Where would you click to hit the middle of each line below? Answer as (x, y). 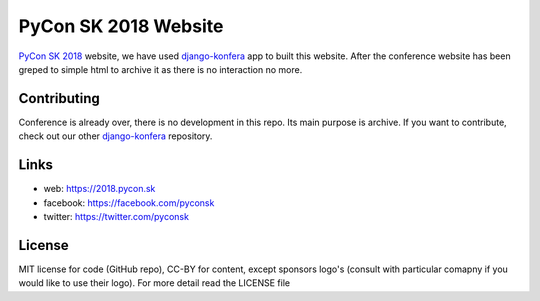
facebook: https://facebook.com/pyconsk (129, 202)
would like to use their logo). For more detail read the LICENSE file (154, 283)
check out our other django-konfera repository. (115, 136)
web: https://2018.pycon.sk (99, 189)
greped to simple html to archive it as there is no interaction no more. (160, 69)
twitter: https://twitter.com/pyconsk (116, 216)
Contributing (59, 98)
